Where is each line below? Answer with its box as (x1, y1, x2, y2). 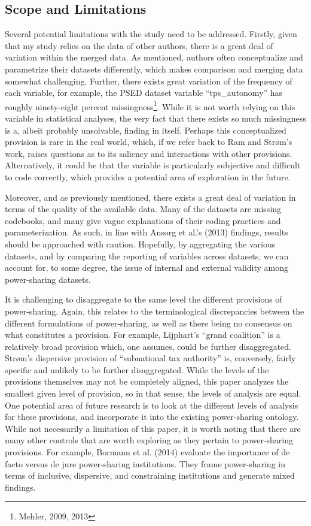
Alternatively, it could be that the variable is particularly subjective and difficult (5, 159, 301, 171)
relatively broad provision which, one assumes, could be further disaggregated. (5, 340, 291, 352)
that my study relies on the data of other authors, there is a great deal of (5, 39, 273, 52)
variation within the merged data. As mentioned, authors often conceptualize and (5, 51, 303, 64)
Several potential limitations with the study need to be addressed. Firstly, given (5, 28, 297, 40)
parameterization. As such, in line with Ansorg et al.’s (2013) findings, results (5, 226, 288, 238)
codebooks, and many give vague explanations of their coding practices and (5, 214, 281, 226)
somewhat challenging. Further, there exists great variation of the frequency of (5, 74, 292, 87)
